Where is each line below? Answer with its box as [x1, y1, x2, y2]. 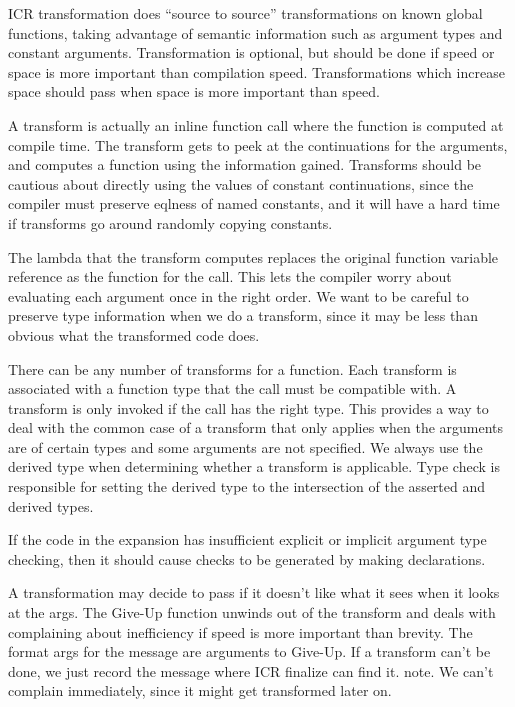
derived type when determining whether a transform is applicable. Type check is [8, 456, 500, 477]
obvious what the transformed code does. [8, 324, 260, 345]
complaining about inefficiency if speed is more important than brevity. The [8, 621, 473, 642]
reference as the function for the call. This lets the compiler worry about [8, 266, 452, 287]
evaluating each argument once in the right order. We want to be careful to [8, 285, 469, 306]
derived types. [8, 495, 94, 516]
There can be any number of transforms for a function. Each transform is [8, 358, 457, 379]
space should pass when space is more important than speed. [8, 81, 380, 102]
